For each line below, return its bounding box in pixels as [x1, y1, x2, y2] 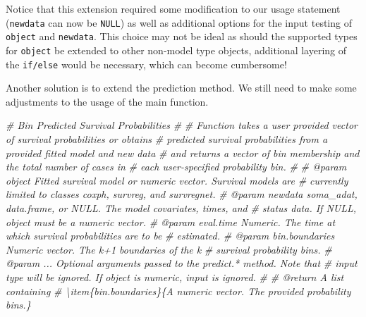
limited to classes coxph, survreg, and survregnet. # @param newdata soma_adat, [6, 187, 358, 201]
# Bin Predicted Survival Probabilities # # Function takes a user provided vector [6, 118, 358, 132]
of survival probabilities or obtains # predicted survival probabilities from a [6, 132, 328, 146]
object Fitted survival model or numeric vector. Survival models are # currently [6, 173, 348, 187]
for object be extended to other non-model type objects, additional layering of [6, 42, 347, 57]
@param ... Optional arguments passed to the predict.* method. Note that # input [6, 256, 358, 271]
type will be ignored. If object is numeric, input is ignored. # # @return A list [6, 269, 344, 284]
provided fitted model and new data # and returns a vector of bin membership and [6, 145, 360, 160]
